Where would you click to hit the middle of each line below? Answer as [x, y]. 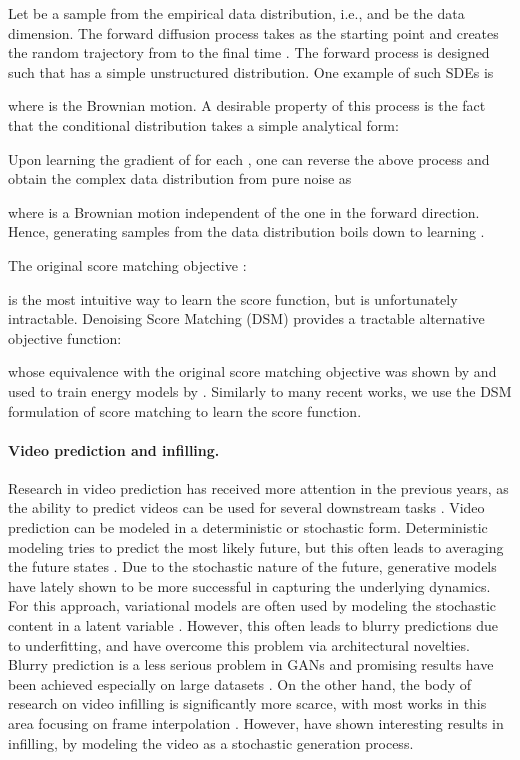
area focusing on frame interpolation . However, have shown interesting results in [256, 723]
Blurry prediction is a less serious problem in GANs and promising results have [251, 664]
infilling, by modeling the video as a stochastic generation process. [211, 742]
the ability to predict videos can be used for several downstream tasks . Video [246, 507]
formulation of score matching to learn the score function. [185, 410]
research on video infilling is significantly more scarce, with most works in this [247, 703]
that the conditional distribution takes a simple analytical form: [203, 124]
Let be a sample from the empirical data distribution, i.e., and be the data [236, 13]
